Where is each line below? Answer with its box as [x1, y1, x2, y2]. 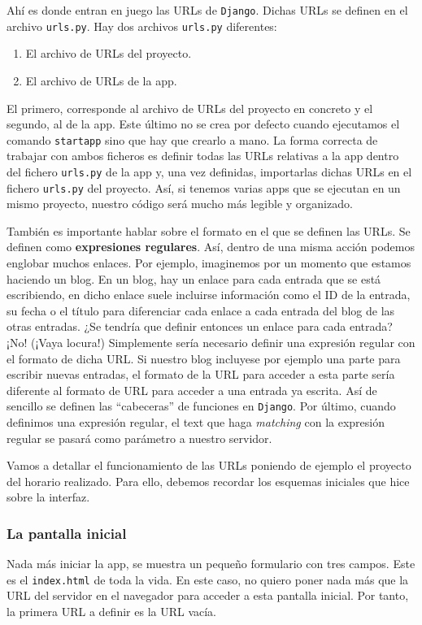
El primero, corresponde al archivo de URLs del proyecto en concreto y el [7, 99, 373, 116]
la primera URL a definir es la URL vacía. [7, 603, 217, 620]
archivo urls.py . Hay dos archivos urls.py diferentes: [7, 17, 277, 34]
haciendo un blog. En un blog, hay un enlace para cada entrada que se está [7, 270, 381, 287]
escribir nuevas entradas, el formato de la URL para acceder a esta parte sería [7, 366, 395, 383]
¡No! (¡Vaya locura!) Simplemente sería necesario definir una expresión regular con [7, 334, 415, 350]
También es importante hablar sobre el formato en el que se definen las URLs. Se [7, 222, 411, 239]
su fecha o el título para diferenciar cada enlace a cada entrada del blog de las [7, 302, 395, 319]
